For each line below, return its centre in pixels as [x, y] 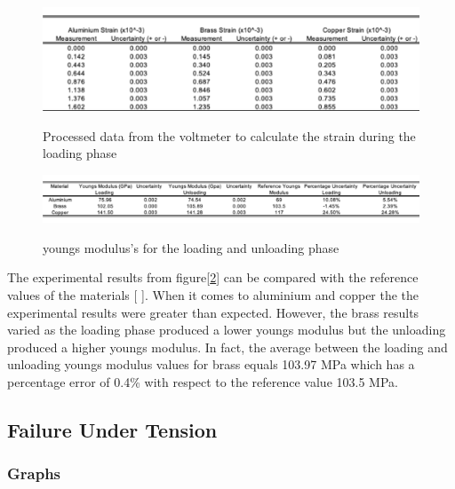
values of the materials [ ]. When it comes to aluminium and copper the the [213, 294]
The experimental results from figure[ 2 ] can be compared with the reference [213, 277]
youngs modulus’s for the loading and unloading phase [191, 247]
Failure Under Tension [112, 429]
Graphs [34, 473]
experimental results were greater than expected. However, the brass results [213, 312]
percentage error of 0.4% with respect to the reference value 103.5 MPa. [203, 381]
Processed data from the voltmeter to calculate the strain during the [229, 135]
